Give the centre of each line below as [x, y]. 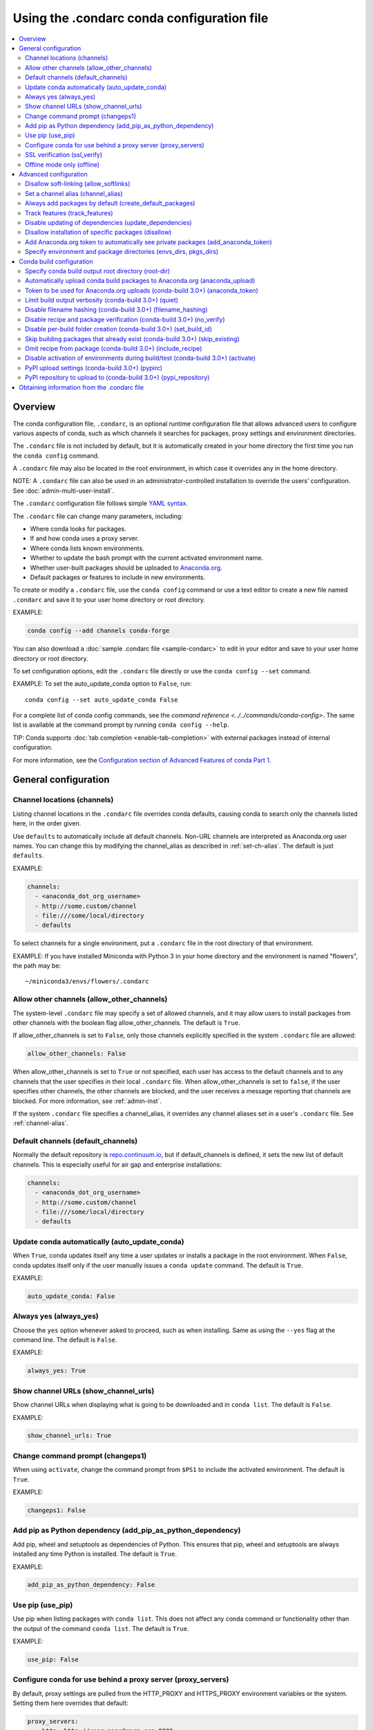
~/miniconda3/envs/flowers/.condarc [87, 982]
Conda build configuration [56, 261]
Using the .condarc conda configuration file [141, 18]
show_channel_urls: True [69, 1436]
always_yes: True [57, 1371]
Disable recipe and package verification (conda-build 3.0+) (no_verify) [125, 319]
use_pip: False [53, 1659]
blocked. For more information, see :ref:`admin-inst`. [87, 1101]
